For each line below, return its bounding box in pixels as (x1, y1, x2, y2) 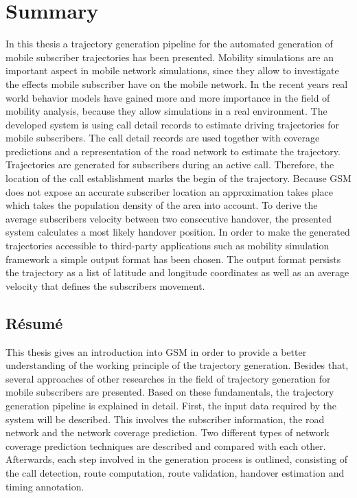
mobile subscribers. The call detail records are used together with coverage (5, 131, 320, 145)
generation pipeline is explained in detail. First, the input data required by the (5, 398, 337, 412)
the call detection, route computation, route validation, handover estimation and (5, 465, 345, 479)
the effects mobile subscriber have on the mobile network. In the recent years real (5, 76, 348, 91)
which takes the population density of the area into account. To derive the (5, 198, 318, 212)
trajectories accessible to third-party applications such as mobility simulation (5, 238, 330, 253)
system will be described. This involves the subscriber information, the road (5, 411, 325, 426)
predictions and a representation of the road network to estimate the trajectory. (5, 144, 341, 158)
